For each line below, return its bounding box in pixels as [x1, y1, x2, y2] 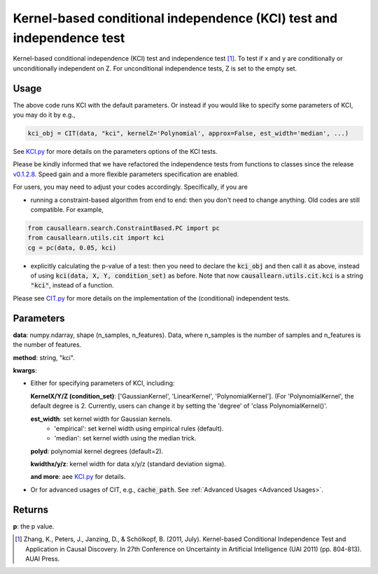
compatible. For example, [30, 205, 104, 213]
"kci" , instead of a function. [30, 281, 115, 289]
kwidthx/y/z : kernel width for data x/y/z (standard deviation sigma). [30, 460, 227, 468]
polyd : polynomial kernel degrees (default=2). [30, 447, 164, 455]
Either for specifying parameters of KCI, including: [30, 379, 175, 387]
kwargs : [13, 366, 38, 374]
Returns [13, 503, 49, 515]
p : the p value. [13, 522, 55, 531]
